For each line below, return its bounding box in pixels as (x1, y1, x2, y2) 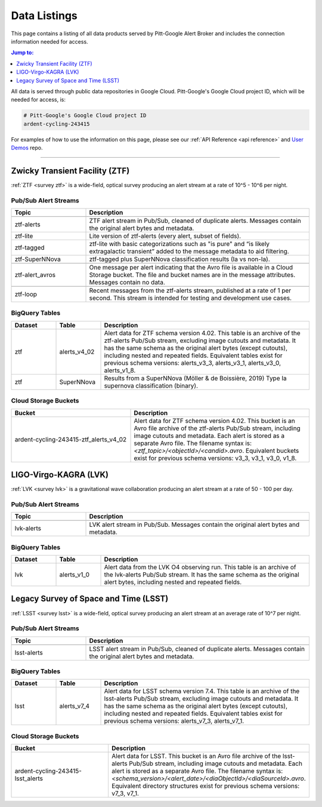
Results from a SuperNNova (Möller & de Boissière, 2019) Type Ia (104, 374, 287, 382)
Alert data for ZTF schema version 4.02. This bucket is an (134, 416, 295, 425)
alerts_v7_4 (59, 702, 89, 710)
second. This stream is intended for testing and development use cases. (89, 294, 292, 302)
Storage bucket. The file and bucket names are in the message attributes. (89, 271, 296, 279)
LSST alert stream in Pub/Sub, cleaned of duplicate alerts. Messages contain (89, 645, 305, 653)
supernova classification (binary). (104, 381, 199, 389)
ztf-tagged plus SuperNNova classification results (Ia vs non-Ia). (89, 255, 271, 263)
